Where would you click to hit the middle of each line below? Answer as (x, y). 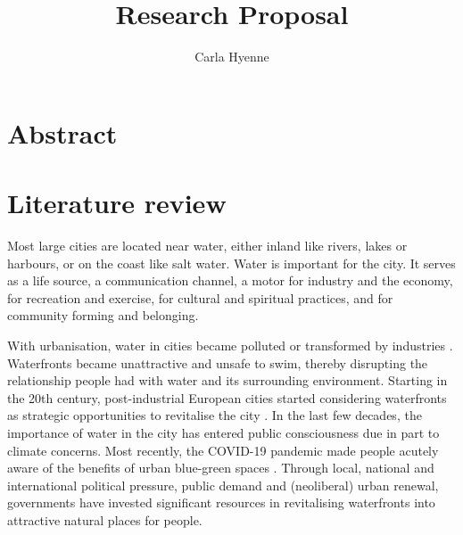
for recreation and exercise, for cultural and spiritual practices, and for (200, 297)
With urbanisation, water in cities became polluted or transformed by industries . (230, 345)
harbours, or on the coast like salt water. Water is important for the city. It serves (231, 263)
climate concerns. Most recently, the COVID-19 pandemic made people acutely (223, 450)
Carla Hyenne (232, 57)
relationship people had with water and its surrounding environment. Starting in (227, 380)
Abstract (62, 132)
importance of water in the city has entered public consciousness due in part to (223, 432)
